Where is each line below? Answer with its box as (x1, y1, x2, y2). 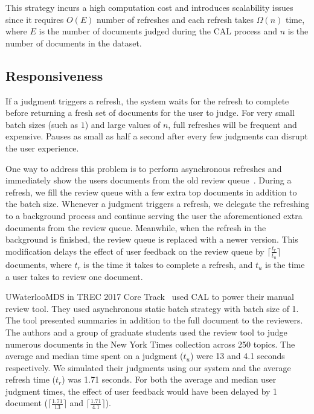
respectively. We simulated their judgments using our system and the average (5, 361, 291, 374)
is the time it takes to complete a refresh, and (83, 258, 253, 270)
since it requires (5, 13, 64, 25)
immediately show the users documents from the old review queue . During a (5, 174, 292, 186)
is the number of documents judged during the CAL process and (39, 25, 278, 37)
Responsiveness (5, 66, 103, 84)
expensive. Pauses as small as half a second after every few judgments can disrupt (5, 130, 308, 142)
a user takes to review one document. (5, 270, 143, 282)
